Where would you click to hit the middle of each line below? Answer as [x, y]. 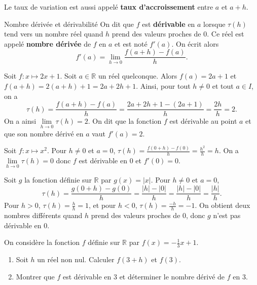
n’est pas [227, 215]
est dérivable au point [203, 121]
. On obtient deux [223, 205]
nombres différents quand [43, 215]
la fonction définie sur [58, 180]
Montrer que [35, 276]
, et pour [102, 205]
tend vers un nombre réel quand [54, 34]
